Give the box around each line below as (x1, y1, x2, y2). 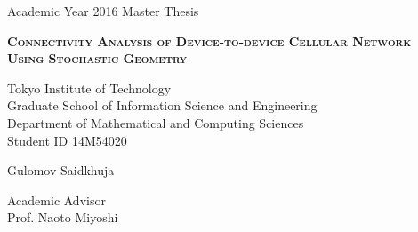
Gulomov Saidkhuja (7, 161, 115, 180)
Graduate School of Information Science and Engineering (7, 96, 318, 115)
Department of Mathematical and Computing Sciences (7, 113, 304, 132)
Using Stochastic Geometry (7, 49, 188, 68)
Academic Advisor (7, 190, 106, 209)
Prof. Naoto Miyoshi (7, 208, 118, 227)
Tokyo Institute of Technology (7, 78, 172, 97)
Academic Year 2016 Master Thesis (7, 2, 199, 20)
